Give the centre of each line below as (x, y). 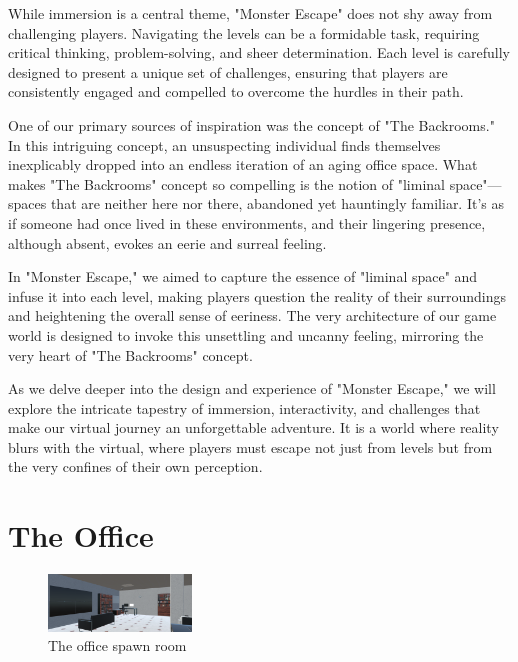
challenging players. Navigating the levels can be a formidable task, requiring (244, 32)
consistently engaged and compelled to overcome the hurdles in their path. (236, 91)
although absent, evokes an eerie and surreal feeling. (167, 242)
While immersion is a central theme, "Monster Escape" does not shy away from (250, 13)
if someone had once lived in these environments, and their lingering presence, (247, 222)
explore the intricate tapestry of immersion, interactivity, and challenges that (244, 407)
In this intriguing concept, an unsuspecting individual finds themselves (224, 144)
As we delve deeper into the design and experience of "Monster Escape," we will (252, 388)
